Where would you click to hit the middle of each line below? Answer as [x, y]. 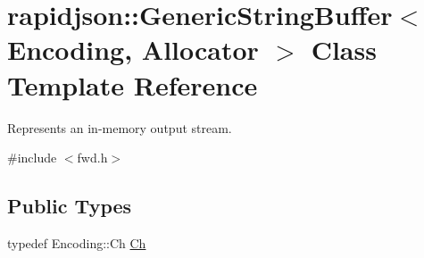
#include [32, 158]
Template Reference [133, 84]
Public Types [70, 206]
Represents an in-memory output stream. [120, 127]
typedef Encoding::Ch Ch [77, 242]
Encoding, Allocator [133, 50]
